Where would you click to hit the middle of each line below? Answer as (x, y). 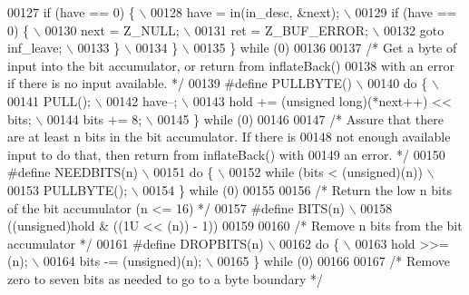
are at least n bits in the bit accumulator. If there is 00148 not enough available (229, 137)
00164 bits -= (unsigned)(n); (122, 261)
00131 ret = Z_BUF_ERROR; (281, 29)
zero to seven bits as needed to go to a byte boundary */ (165, 278)
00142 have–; (142, 100)
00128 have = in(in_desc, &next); (245, 12)
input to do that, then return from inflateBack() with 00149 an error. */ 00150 (226, 154)
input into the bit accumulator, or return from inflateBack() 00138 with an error (231, 65)
